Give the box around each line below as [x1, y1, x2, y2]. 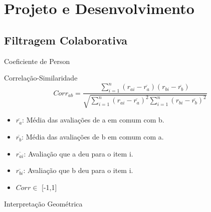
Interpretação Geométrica [4, 198, 83, 209]
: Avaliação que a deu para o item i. [24, 148, 133, 158]
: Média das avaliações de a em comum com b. [22, 114, 164, 125]
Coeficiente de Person [4, 55, 70, 66]
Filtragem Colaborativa [4, 32, 128, 47]
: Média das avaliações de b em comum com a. [22, 131, 164, 142]
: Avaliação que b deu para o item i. [23, 165, 133, 175]
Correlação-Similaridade [4, 72, 78, 83]
